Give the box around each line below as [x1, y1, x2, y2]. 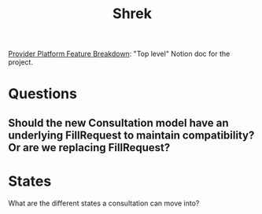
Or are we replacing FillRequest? [8, 141, 171, 154]
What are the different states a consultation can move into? [8, 198, 200, 208]
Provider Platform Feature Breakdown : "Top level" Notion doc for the [8, 49, 231, 59]
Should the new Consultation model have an [8, 116, 230, 130]
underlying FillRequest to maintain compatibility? [8, 128, 255, 142]
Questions [8, 85, 77, 103]
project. [8, 57, 34, 67]
